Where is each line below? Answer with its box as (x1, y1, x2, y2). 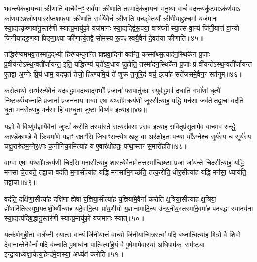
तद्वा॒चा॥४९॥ (4, 176, 37, 187)
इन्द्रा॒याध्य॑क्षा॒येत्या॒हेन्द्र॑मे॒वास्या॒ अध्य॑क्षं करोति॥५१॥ (4, 249, 123, 259)
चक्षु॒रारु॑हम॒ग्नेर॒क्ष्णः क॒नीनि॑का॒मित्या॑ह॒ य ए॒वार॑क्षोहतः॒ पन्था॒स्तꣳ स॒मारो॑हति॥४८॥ (4, 141, 188, 151)
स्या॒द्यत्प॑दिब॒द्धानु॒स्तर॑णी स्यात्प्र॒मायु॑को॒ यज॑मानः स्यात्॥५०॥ (4, 212, 144, 223)
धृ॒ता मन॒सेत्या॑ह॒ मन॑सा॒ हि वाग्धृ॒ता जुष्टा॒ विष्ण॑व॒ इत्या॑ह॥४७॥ (4, 105, 147, 115)
